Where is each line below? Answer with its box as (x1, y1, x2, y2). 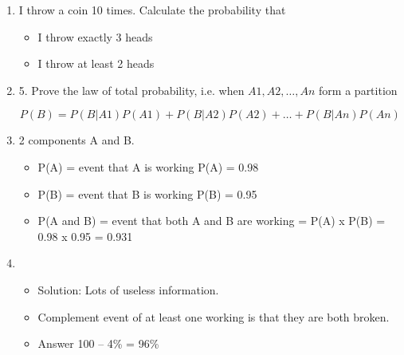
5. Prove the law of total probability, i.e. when (18, 81, 245, 98)
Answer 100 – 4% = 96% (37, 335, 159, 352)
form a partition (319, 81, 398, 98)
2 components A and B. (18, 132, 135, 148)
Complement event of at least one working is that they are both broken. (37, 308, 390, 325)
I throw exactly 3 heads (37, 28, 153, 45)
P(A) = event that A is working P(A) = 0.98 (37, 158, 259, 175)
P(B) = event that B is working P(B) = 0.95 (37, 185, 257, 202)
